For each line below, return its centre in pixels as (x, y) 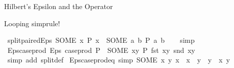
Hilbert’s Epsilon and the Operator (58, 6)
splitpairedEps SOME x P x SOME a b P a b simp (101, 40)
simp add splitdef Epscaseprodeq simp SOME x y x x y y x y (119, 60)
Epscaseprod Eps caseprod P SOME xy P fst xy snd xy (101, 50)
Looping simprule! (32, 23)
